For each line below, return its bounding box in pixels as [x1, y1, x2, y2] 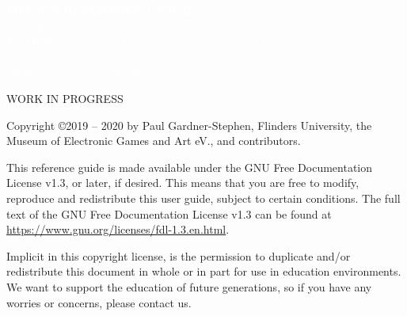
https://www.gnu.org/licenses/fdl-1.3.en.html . [6, 221, 230, 238]
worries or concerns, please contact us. [6, 294, 192, 310]
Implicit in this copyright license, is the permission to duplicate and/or [6, 247, 351, 264]
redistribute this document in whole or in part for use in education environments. [6, 263, 401, 280]
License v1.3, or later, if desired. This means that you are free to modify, [6, 174, 359, 191]
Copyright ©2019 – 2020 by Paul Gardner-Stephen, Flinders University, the [6, 116, 372, 133]
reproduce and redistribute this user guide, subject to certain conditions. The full [6, 189, 401, 206]
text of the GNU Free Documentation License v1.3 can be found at [6, 205, 332, 222]
